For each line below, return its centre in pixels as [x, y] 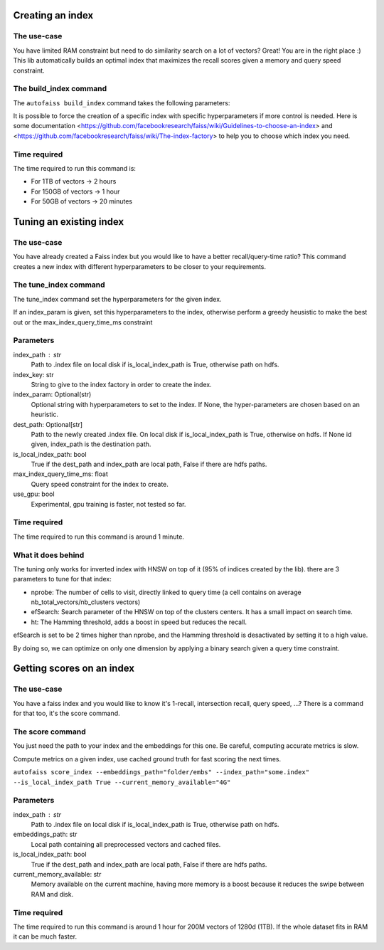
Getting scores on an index [74, 669]
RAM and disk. [52, 894]
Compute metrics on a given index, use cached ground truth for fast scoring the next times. [147, 759]
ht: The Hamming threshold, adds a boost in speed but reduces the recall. [139, 622]
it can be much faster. [45, 936]
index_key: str [33, 374]
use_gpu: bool [34, 494]
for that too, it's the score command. [66, 713]
